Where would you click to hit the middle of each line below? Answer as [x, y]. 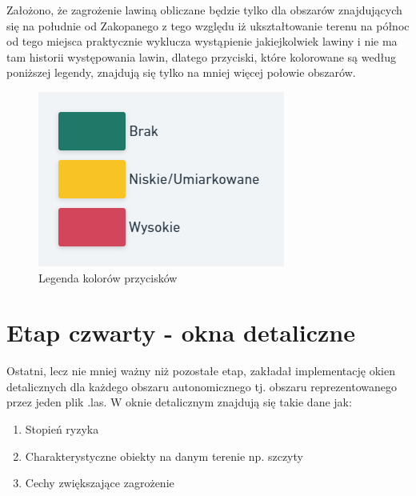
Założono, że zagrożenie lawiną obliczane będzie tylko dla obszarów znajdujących [204, 10]
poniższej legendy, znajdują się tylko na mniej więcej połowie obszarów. [181, 72]
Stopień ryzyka [62, 429]
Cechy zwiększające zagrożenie [100, 483]
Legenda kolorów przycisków [108, 277]
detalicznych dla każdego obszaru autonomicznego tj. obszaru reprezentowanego [202, 386]
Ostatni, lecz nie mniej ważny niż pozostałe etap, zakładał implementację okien [201, 371]
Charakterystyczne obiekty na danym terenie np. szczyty [164, 456]
